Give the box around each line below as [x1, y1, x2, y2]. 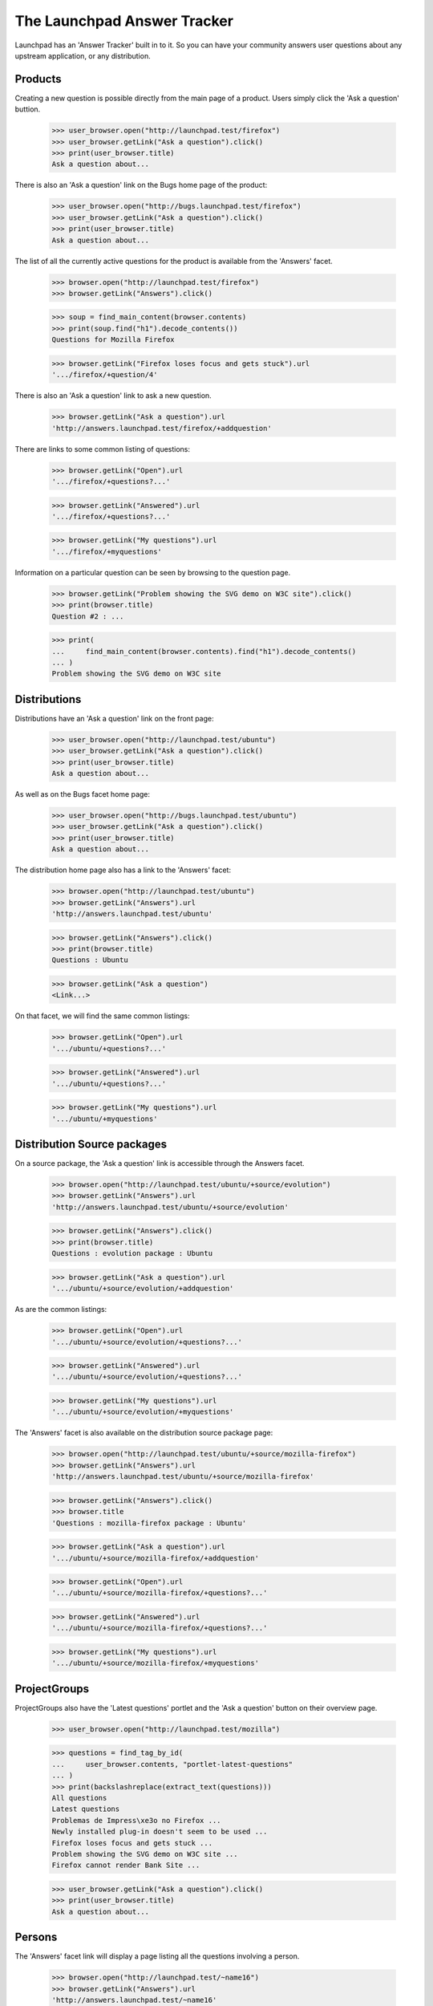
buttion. [14, 104, 41, 114]
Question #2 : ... [51, 611, 124, 621]
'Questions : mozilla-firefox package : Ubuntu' [51, 1518, 247, 1528]
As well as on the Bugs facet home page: [14, 790, 151, 799]
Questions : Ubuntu [51, 956, 128, 964]
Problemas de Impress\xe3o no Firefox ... [51, 1816, 221, 1825]
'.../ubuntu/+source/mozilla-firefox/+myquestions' [51, 1659, 260, 1668]
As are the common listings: [14, 1305, 107, 1314]
